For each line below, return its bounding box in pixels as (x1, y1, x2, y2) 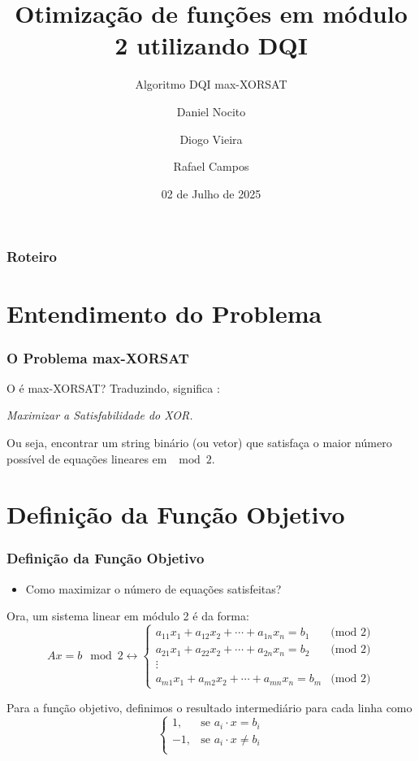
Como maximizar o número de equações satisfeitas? (25, 580, 282, 597)
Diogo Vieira (179, 130, 243, 147)
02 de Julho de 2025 (161, 185, 261, 202)
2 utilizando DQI (114, 28, 308, 62)
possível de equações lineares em (6, 450, 167, 467)
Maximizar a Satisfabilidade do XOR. (6, 407, 193, 424)
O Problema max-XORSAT (6, 347, 189, 367)
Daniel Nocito (176, 102, 246, 120)
